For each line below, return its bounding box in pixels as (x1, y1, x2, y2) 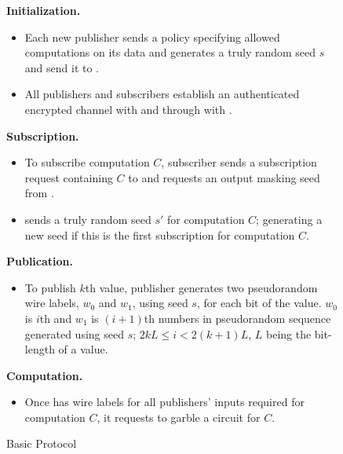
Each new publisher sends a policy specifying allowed (24, 28, 280, 45)
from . (24, 185, 54, 201)
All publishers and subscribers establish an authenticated (24, 86, 300, 102)
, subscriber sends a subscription (161, 154, 317, 170)
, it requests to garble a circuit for (97, 408, 261, 425)
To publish (24, 279, 76, 295)
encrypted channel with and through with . (24, 101, 232, 117)
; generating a (256, 211, 323, 227)
